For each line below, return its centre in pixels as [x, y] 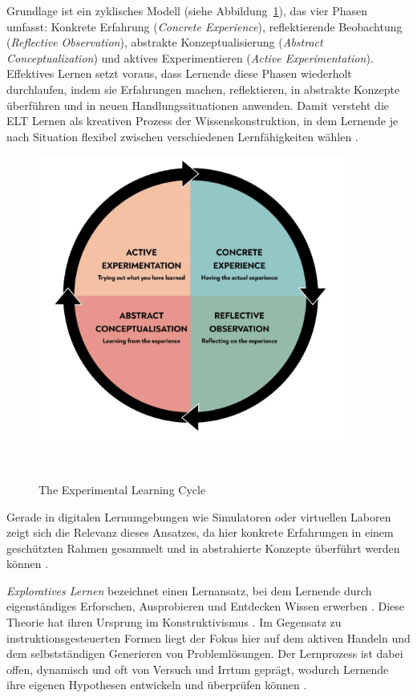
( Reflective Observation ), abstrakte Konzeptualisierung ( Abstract [165, 42]
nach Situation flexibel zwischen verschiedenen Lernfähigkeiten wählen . [182, 136]
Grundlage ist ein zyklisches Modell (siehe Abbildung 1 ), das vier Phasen [187, 10]
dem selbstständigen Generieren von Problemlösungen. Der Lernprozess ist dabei [205, 653]
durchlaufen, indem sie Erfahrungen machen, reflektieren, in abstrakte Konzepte [203, 89]
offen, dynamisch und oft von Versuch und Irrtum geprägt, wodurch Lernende [198, 669]
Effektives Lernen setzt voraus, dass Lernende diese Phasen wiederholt [179, 73]
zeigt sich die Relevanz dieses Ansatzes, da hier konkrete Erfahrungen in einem [200, 532]
